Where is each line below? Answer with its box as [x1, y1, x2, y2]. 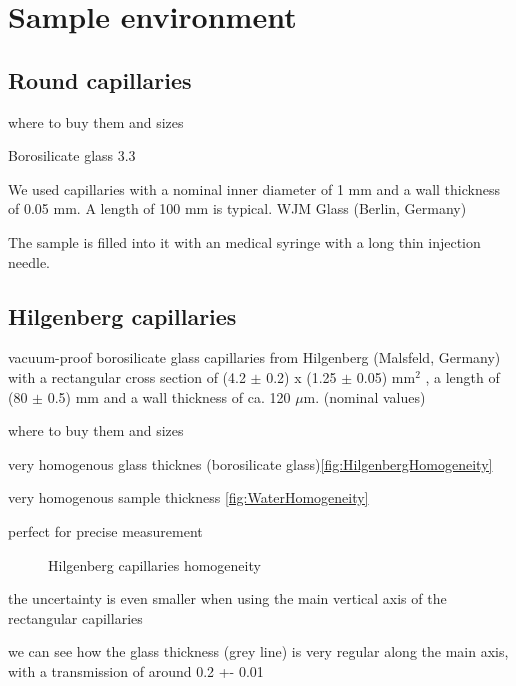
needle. [8, 251, 50, 272]
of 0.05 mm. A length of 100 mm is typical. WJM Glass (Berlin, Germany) [8, 198, 467, 219]
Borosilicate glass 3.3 [8, 145, 136, 166]
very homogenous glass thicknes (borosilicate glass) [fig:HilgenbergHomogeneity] [8, 453, 493, 474]
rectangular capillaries [8, 607, 143, 628]
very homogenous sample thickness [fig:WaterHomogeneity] [8, 487, 369, 508]
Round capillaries [8, 64, 192, 95]
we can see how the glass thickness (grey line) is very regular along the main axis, [8, 641, 509, 662]
